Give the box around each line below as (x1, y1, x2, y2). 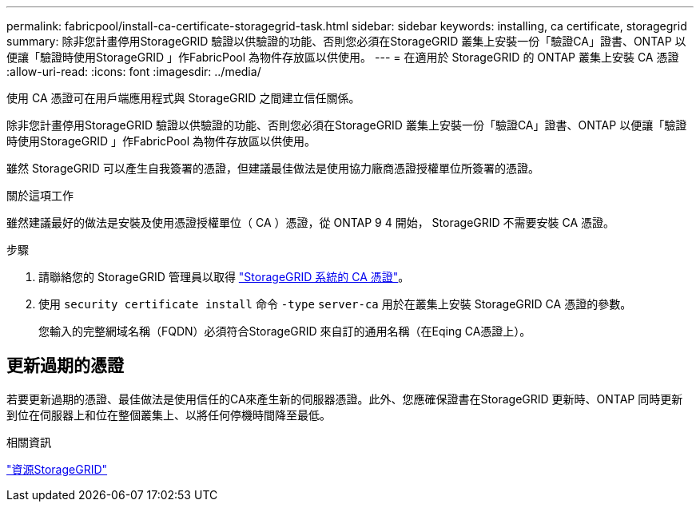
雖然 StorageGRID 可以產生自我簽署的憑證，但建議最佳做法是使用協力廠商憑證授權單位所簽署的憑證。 (6, 161, 539, 175)
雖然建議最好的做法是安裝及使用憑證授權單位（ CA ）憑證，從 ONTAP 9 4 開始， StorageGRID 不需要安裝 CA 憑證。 (6, 216, 615, 229)
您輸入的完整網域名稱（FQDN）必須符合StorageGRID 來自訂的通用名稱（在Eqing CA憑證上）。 (38, 324, 531, 338)
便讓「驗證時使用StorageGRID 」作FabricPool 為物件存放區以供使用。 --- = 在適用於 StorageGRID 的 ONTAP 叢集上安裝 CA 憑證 (6, 50, 679, 64)
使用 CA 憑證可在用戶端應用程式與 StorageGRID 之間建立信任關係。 (6, 91, 360, 105)
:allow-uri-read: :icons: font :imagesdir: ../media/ (6, 65, 261, 78)
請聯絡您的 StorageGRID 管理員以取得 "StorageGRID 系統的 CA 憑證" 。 (38, 270, 410, 284)
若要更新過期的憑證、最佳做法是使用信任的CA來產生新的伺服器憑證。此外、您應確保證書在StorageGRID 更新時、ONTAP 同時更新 (6, 391, 683, 406)
